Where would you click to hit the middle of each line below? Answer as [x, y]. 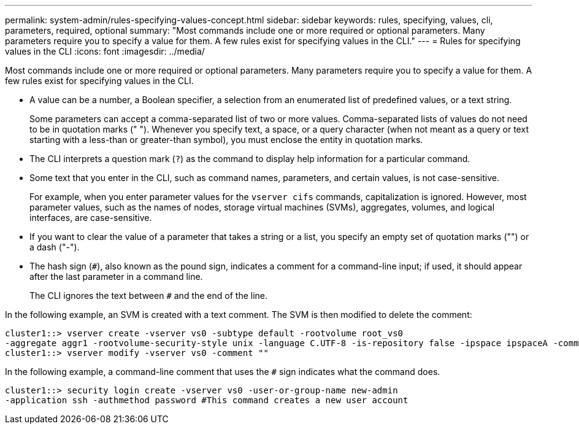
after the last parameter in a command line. [116, 276]
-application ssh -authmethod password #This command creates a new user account [207, 400]
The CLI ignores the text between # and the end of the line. [149, 296]
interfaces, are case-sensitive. [91, 218]
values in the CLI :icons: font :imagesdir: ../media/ [105, 51]
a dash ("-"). [55, 247]
